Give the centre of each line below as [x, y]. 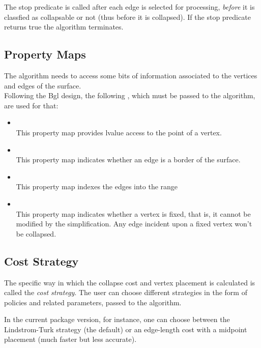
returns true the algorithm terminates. [64, 27]
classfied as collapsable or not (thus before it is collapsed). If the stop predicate [127, 17]
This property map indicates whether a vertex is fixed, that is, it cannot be [133, 213]
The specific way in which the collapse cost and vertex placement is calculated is [130, 282]
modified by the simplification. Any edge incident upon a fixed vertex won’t [134, 224]
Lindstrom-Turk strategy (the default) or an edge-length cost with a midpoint [126, 329]
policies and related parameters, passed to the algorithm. [93, 302]
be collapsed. [36, 233]
